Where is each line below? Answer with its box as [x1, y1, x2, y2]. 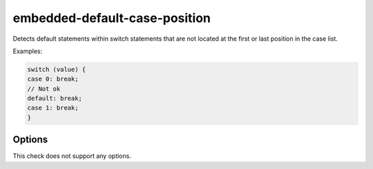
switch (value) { [27, 66, 86, 73]
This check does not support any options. [12, 152, 131, 160]
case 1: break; [27, 104, 79, 112]
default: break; [27, 95, 83, 103]
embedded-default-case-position [12, 10, 211, 26]
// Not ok [27, 85, 61, 92]
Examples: [12, 47, 43, 55]
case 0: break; [27, 75, 79, 83]
